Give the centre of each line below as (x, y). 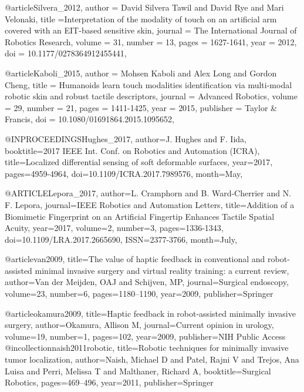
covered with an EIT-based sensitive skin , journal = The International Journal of (151, 30)
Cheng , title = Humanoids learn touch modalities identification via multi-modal (148, 84)
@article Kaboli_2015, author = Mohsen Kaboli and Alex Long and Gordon (141, 73)
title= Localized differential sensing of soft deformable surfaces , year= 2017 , (139, 162)
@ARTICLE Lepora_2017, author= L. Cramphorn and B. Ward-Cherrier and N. (148, 193)
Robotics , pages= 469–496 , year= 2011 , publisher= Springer (109, 382)
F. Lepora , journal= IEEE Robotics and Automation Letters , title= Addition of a (150, 204)
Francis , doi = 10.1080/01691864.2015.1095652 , (89, 119)
